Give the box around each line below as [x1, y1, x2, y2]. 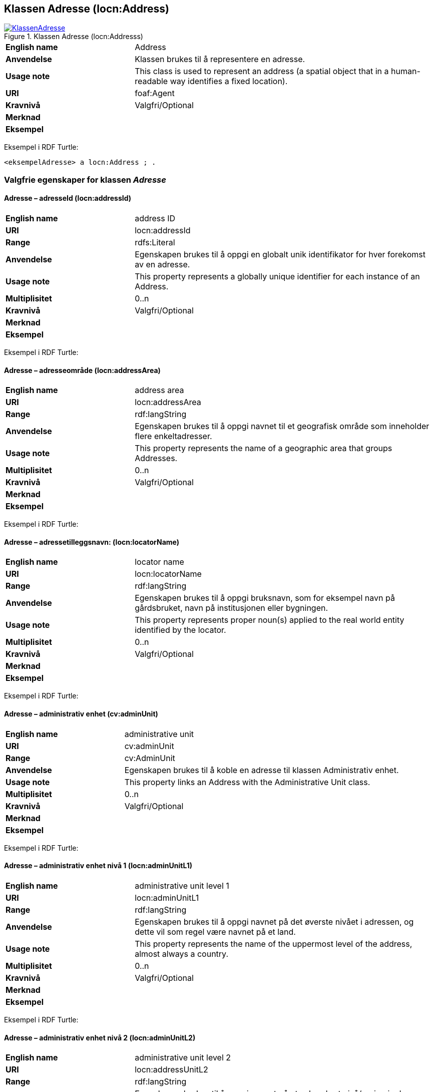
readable [135, 76, 168, 87]
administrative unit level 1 [135, 880, 229, 891]
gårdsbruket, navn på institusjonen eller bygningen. [135, 603, 328, 613]
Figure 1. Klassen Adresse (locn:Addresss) [4, 32, 143, 41]
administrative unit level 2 [135, 1052, 231, 1063]
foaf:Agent [135, 88, 175, 99]
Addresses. [135, 453, 178, 464]
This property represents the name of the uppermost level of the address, [135, 938, 412, 949]
